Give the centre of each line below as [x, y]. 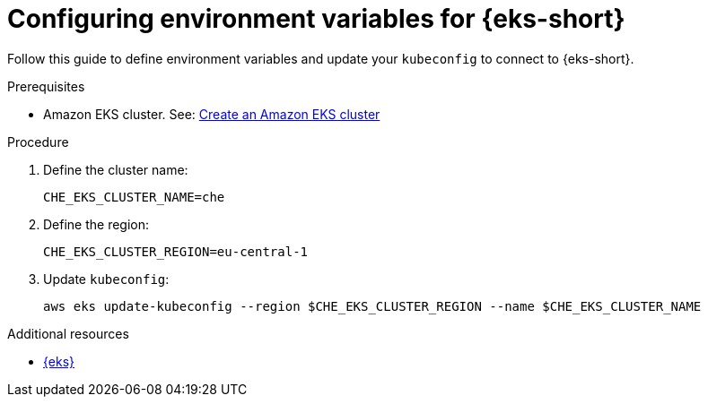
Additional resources [68, 333]
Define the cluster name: [116, 169]
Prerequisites [46, 86]
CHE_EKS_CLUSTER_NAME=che [134, 197]
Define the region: [96, 224]
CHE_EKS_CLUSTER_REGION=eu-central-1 [176, 251]
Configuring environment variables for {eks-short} [316, 19]
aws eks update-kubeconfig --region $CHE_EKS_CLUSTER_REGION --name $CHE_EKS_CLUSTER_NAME [372, 306]
